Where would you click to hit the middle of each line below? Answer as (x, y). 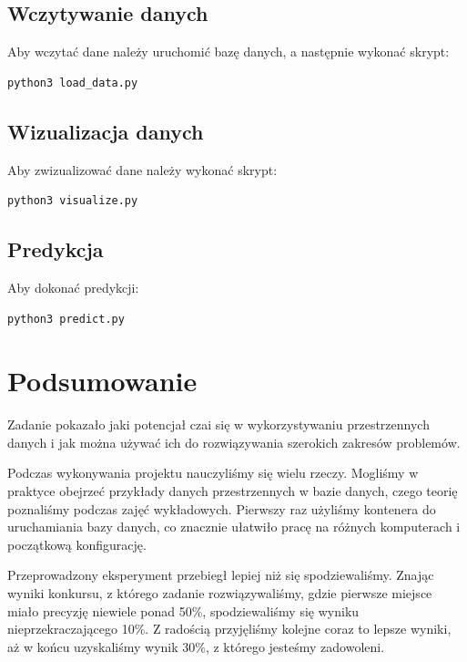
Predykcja (56, 249)
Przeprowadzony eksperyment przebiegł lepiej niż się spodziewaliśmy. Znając (221, 575)
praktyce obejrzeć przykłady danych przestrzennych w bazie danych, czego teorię (233, 491)
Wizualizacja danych (106, 131)
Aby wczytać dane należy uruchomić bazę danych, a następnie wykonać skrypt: (228, 52)
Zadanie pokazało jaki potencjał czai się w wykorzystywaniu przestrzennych (218, 424)
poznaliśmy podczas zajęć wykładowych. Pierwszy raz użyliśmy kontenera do (222, 508)
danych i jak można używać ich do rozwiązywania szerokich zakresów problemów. (234, 442)
